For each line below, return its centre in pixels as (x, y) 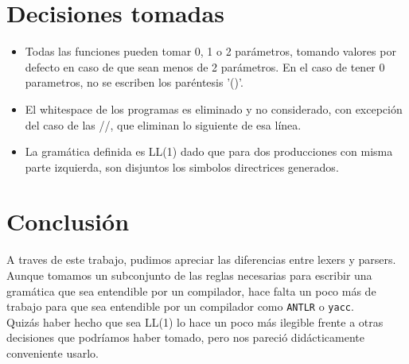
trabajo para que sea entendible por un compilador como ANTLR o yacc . (180, 306)
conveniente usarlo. (53, 353)
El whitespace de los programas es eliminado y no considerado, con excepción (214, 108)
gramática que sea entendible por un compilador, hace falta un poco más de (191, 290)
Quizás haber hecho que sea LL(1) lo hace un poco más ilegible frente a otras (195, 321)
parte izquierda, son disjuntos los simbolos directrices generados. (182, 167)
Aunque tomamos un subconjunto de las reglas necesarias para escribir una (189, 275)
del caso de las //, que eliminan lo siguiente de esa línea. (163, 124)
